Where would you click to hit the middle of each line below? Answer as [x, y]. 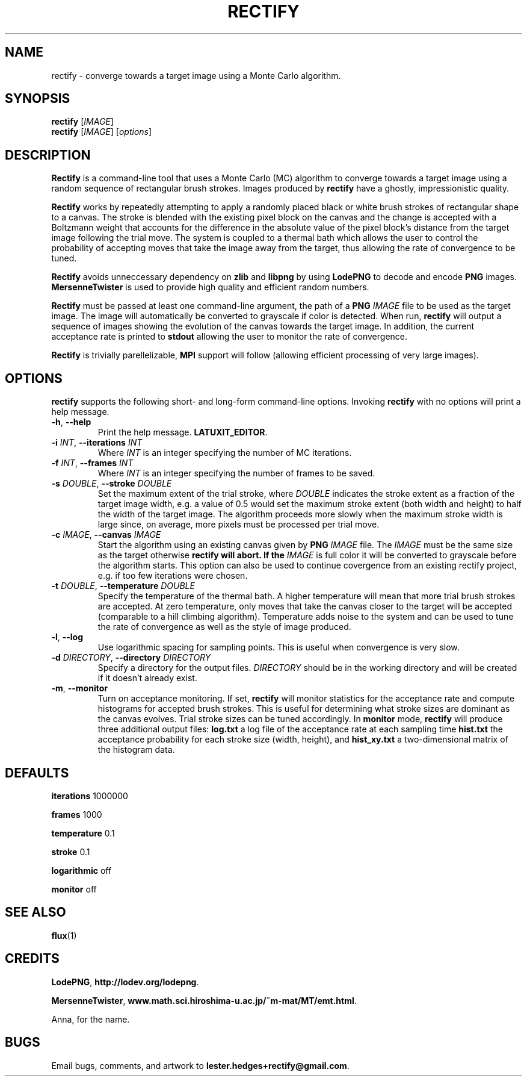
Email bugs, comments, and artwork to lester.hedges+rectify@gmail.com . [200, 1065]
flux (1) [64, 935]
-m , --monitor [79, 688]
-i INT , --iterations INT [97, 443]
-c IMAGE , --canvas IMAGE [106, 535]
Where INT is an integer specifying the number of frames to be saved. [236, 473]
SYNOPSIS [38, 99]
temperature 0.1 [83, 833]
